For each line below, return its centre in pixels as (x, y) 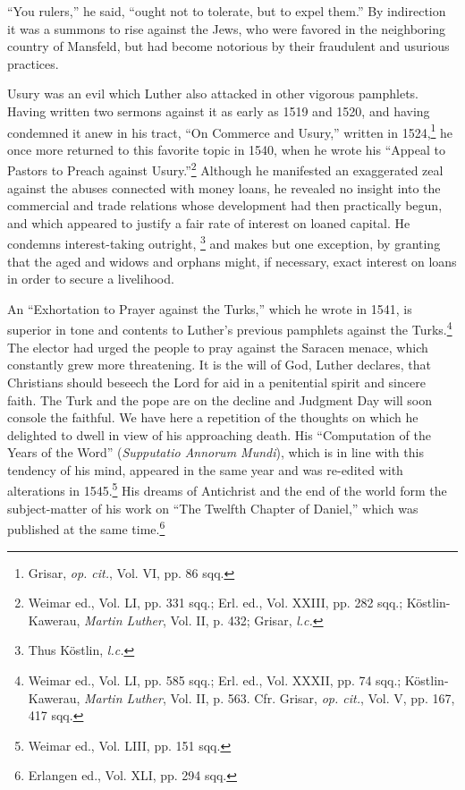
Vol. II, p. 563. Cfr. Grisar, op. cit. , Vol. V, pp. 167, (313, 697)
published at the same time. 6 (86, 527)
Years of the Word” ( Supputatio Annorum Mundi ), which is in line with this (216, 452)
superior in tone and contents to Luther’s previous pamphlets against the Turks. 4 (230, 328)
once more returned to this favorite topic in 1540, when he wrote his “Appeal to (226, 149)
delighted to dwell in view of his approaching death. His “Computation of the (219, 434)
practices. (33, 63)
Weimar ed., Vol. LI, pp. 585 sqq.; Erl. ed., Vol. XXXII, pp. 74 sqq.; (215, 680)
